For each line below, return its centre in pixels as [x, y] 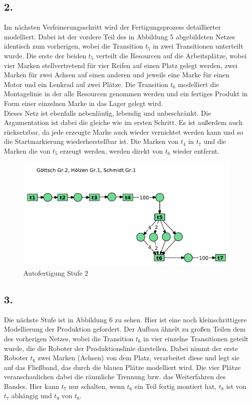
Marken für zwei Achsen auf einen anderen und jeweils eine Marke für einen [117, 75]
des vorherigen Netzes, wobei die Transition [69, 338]
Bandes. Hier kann [32, 386]
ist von [236, 386]
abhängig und [32, 395]
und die [215, 141]
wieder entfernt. [196, 150]
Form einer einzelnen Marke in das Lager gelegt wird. [83, 103]
